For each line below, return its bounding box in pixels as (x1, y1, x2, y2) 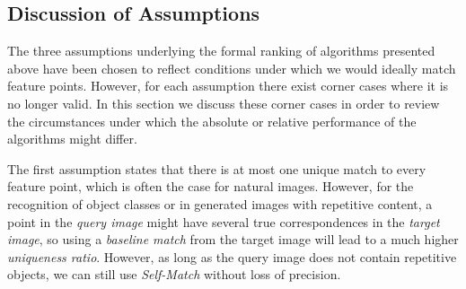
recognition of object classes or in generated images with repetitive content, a (7, 194, 433, 213)
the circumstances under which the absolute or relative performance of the (7, 111, 417, 130)
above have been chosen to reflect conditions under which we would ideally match (7, 58, 456, 77)
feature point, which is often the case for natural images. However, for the (7, 177, 414, 196)
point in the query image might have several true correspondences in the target (7, 212, 440, 231)
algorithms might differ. (7, 129, 137, 148)
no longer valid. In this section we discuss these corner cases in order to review (7, 93, 440, 112)
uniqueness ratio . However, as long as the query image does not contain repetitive (7, 247, 457, 266)
